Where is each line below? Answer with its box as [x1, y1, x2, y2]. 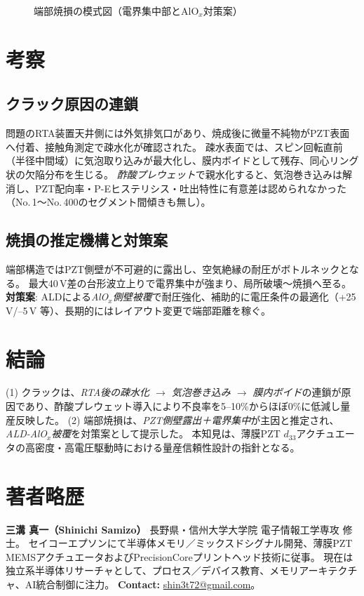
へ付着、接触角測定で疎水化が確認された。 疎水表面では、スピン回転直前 [6, 139, 343, 154]
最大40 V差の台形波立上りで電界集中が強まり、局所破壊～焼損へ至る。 [28, 275, 351, 290]
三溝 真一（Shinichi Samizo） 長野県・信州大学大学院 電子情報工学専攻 [6, 522, 339, 536]
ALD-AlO [6, 426, 47, 441]
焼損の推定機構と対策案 [6, 229, 168, 251]
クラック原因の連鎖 [6, 93, 138, 114]
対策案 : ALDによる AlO [6, 289, 109, 304]
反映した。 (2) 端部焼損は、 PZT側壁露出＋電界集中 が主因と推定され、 [15, 412, 339, 427]
